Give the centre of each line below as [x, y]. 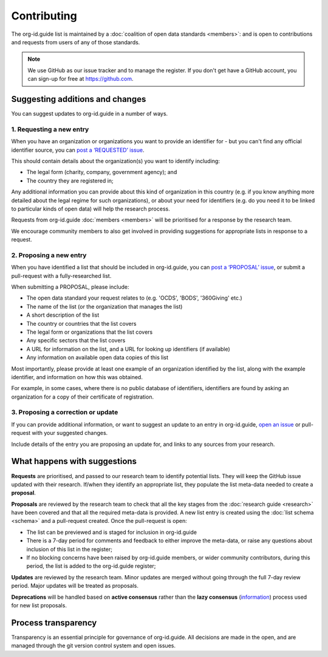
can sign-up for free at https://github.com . [80, 79]
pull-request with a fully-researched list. [61, 275]
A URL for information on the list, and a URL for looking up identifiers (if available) [128, 349]
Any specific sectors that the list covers [76, 340]
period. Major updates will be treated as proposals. [75, 586]
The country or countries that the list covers [81, 323]
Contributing [44, 16]
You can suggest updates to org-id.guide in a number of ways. [90, 114]
